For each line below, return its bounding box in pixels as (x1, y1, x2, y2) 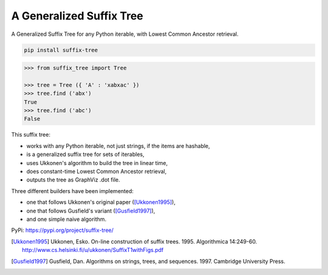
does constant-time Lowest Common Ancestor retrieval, (26, 168, 167, 175)
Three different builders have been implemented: (11, 187, 134, 194)
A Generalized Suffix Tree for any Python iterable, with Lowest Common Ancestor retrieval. (11, 30, 239, 38)
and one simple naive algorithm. (26, 216, 106, 223)
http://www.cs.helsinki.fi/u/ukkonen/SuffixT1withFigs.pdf (22, 246, 164, 254)
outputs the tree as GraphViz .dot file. (26, 176, 121, 183)
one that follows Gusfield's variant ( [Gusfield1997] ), (26, 207, 155, 214)
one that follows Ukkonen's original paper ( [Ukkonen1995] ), (26, 199, 176, 206)
